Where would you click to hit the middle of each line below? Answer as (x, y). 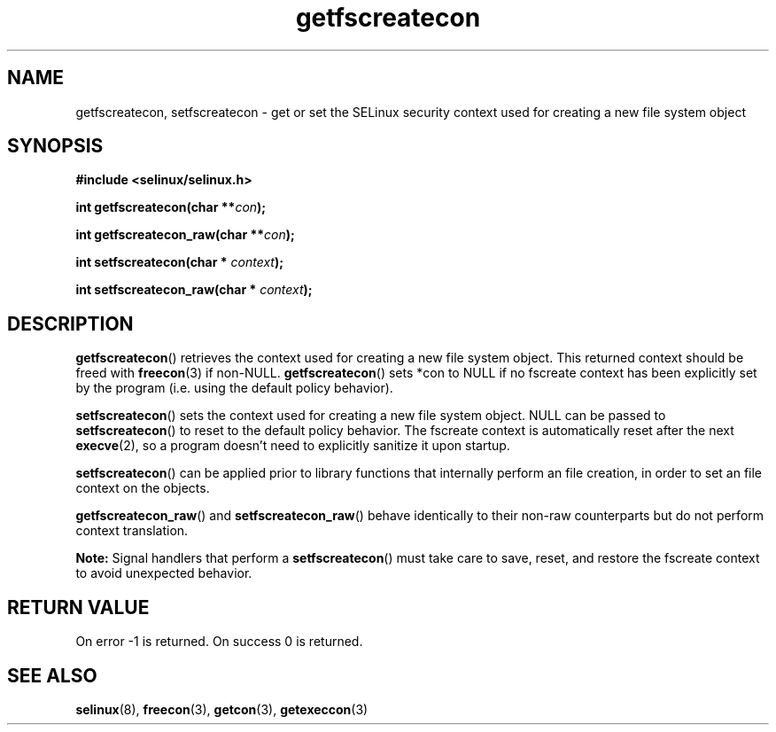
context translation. (132, 531)
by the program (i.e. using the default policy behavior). (234, 388)
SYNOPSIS (55, 146)
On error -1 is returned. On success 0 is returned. (219, 642)
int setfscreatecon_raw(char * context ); (194, 290)
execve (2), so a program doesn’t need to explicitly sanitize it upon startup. (293, 446)
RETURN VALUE (78, 607)
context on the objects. (143, 488)
